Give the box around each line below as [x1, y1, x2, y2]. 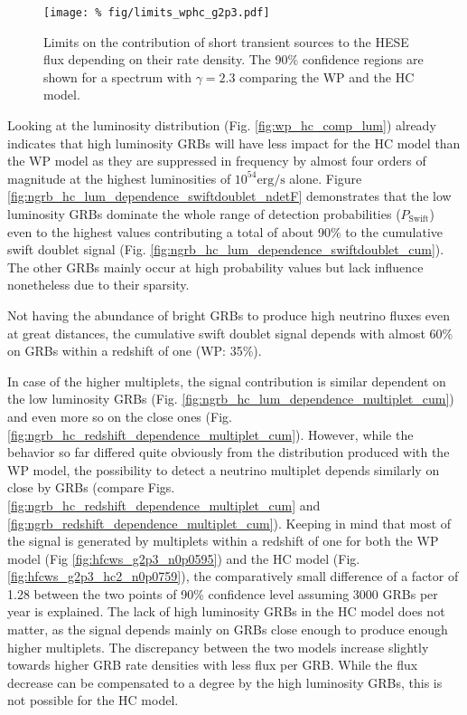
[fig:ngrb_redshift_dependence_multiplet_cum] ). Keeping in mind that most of [7, 513, 452, 532]
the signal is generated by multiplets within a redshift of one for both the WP [7, 531, 439, 550]
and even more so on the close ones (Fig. [7, 406, 232, 425]
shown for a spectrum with [43, 67, 191, 86]
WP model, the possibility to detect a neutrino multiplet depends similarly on [7, 460, 440, 479]
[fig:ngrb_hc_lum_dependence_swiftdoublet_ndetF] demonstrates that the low [7, 186, 452, 205]
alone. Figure [289, 168, 362, 187]
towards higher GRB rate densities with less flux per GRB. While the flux [7, 655, 418, 674]
